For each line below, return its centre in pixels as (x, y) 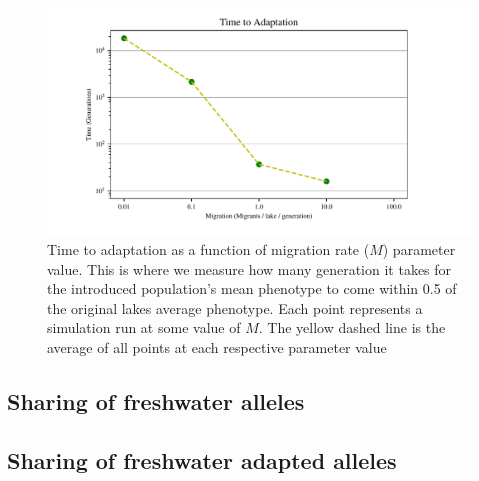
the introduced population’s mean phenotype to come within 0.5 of (252, 288)
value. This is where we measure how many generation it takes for (249, 268)
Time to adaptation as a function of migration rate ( (208, 248)
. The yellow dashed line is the (352, 327)
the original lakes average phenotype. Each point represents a (235, 307)
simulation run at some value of (144, 327)
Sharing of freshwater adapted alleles (202, 459)
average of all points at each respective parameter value (217, 346)
